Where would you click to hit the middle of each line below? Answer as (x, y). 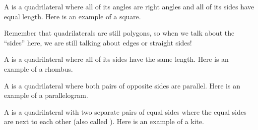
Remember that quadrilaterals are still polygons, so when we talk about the (119, 33)
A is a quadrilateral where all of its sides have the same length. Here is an (116, 59)
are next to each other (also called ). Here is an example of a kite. (104, 121)
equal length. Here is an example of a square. (72, 16)
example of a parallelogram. (46, 95)
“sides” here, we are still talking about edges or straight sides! (98, 42)
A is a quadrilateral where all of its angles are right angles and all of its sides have (129, 6)
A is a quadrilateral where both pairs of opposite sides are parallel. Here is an (122, 85)
